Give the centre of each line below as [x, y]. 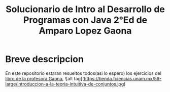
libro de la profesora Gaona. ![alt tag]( [45, 78]
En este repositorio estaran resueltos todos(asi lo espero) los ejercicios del [83, 73]
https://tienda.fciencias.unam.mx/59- [123, 78]
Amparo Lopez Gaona [85, 31]
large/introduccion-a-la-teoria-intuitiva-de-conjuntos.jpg [65, 84]
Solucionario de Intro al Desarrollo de [85, 9]
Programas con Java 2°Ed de [85, 20]
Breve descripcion [44, 59]
